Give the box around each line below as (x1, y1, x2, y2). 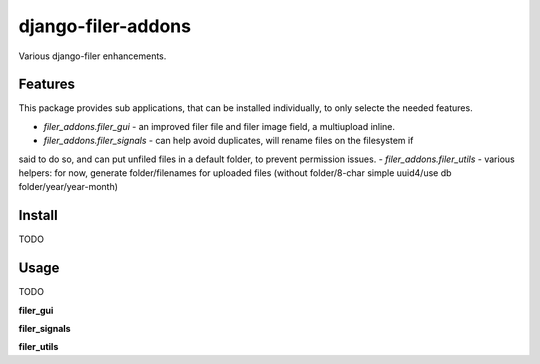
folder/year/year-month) (18, 181, 119, 193)
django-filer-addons (18, 15, 192, 37)
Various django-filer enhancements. (18, 50, 167, 62)
